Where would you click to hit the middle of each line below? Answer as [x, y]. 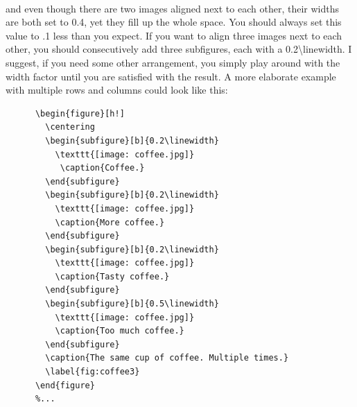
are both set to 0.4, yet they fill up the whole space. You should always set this [174, 22]
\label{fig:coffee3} [93, 372]
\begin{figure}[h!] [80, 113]
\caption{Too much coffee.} [120, 331]
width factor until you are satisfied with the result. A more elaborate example [171, 76]
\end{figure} [65, 385]
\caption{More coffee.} [110, 222]
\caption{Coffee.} [102, 168]
